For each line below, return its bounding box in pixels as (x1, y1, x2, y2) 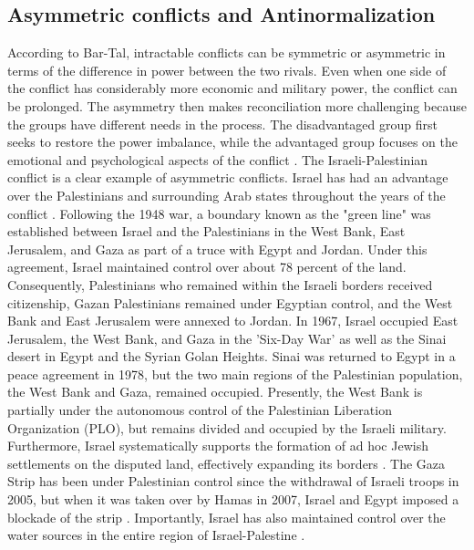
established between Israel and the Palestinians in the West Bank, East (7, 222, 406, 241)
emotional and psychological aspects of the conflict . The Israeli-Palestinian (7, 150, 428, 169)
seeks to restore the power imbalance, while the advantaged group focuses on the (7, 132, 458, 151)
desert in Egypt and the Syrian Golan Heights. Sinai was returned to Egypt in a (7, 347, 456, 366)
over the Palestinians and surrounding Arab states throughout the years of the (7, 185, 446, 204)
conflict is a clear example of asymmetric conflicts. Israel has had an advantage (7, 168, 448, 187)
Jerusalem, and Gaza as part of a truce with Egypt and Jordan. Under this (7, 239, 428, 258)
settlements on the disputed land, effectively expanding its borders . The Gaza (7, 453, 446, 472)
